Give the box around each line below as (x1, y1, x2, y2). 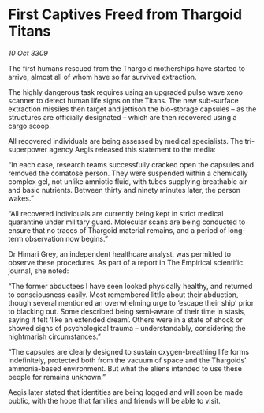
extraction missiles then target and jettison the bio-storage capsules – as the (8, 104, 257, 114)
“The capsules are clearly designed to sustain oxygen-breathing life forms (8, 347, 250, 356)
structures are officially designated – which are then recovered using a (8, 112, 237, 122)
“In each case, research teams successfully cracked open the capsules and (8, 160, 255, 169)
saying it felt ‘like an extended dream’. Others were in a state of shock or (8, 314, 243, 325)
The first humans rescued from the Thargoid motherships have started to (8, 63, 246, 73)
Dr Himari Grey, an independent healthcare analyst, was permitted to (8, 249, 231, 258)
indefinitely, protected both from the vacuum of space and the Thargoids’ (8, 355, 247, 365)
